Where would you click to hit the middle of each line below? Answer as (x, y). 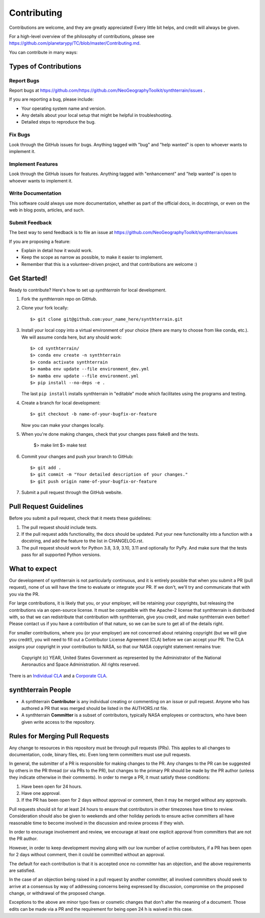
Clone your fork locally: (45, 308)
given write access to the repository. (58, 722)
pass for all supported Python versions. (61, 555)
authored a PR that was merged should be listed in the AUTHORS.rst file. (95, 708)
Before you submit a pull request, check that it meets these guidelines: (80, 518)
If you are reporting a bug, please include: (52, 99)
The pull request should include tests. (59, 527)
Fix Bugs (20, 135)
